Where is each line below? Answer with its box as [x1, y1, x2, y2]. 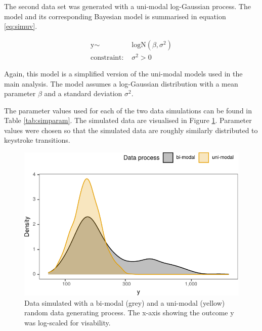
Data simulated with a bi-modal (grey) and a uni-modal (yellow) [24, 297, 225, 308]
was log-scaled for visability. [24, 317, 111, 327]
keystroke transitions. [4, 135, 70, 145]
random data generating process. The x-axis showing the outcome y [24, 307, 234, 318]
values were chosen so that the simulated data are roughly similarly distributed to [4, 125, 258, 135]
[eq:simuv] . [4, 21, 37, 31]
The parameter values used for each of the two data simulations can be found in [4, 105, 252, 115]
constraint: [90, 54, 124, 61]
